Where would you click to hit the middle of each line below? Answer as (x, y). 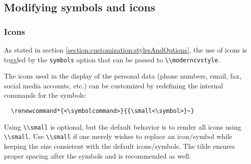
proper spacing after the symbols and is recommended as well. (98, 155)
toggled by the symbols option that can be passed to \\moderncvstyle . (112, 59)
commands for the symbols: (45, 95)
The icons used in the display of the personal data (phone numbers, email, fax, (123, 76)
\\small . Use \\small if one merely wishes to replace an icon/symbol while (118, 136)
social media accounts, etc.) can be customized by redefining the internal (114, 85)
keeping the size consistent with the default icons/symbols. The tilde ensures (120, 146)
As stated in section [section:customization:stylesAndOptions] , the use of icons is (125, 50)
